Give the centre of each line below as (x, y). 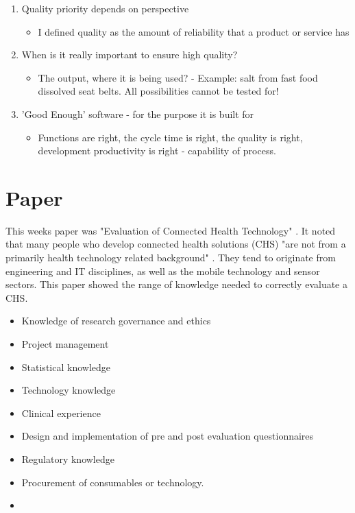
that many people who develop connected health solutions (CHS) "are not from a (176, 244)
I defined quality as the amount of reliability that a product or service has (194, 31)
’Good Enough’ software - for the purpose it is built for (138, 114)
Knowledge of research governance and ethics (116, 321)
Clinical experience (61, 413)
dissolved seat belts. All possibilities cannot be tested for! (158, 91)
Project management (65, 344)
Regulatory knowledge (68, 459)
